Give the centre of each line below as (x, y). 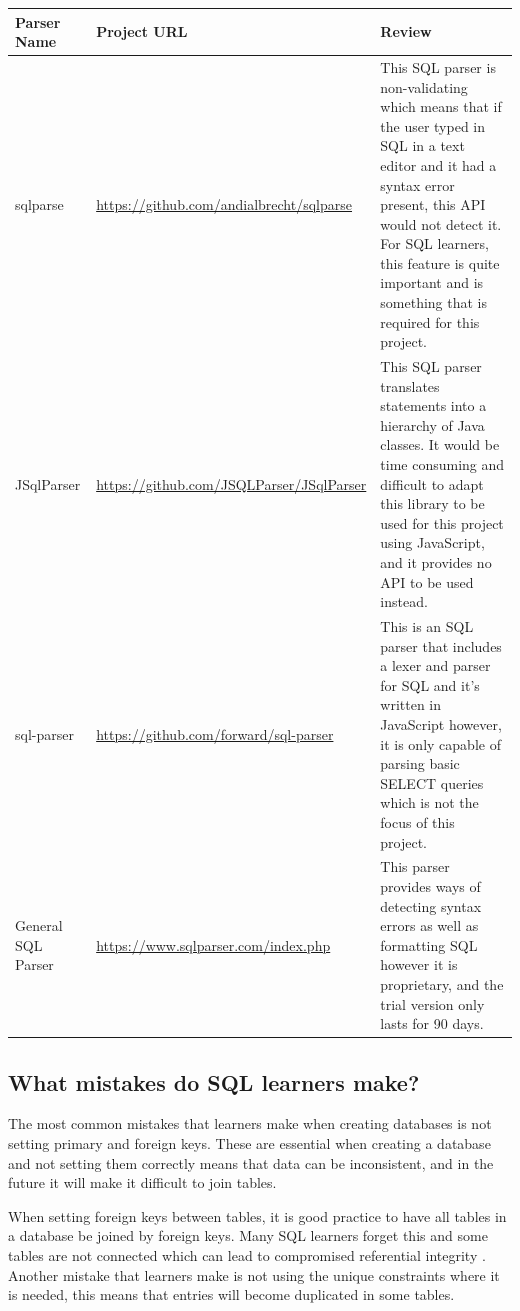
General (39, 925)
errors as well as (429, 925)
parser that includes (441, 645)
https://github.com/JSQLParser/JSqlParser (231, 483)
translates (410, 385)
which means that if (441, 106)
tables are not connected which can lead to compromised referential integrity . (247, 1255)
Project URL (142, 31)
